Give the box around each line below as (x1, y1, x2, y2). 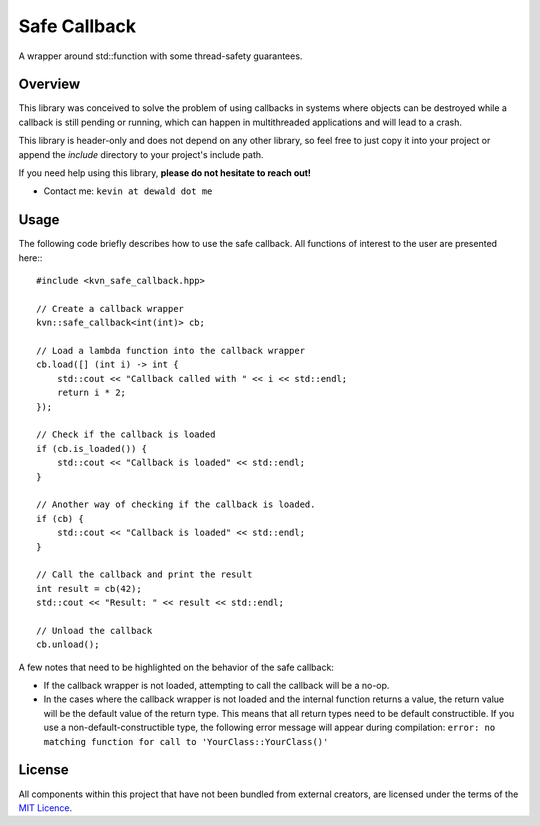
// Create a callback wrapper (36, 303, 185, 314)
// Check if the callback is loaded (36, 429, 216, 440)
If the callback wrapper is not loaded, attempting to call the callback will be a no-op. (43, 680, 390, 692)
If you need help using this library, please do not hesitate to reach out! (18, 167, 312, 179)
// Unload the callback (36, 625, 153, 636)
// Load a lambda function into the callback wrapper (36, 345, 305, 357)
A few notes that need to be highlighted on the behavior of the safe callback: (18, 661, 335, 673)
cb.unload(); (36, 639, 100, 650)
